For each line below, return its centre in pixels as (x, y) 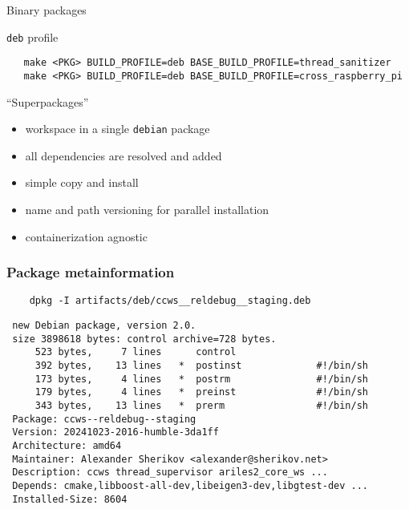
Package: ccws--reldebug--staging (104, 419)
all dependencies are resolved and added (124, 155)
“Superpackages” (48, 101)
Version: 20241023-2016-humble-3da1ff (115, 432)
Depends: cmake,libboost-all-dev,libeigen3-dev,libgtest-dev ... (190, 485)
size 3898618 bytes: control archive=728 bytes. (144, 339)
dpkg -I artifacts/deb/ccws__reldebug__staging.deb (170, 301)
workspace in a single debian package (117, 129)
